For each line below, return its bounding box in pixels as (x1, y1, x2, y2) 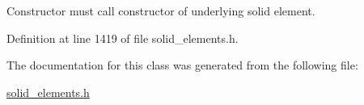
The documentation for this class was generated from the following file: (6, 57, 358, 73)
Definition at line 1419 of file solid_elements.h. (6, 29, 239, 46)
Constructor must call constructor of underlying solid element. (6, 2, 315, 19)
